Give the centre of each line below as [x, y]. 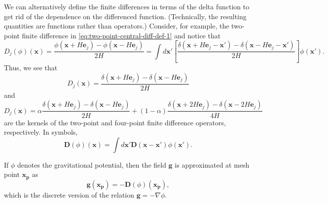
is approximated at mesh [212, 164]
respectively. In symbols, [41, 132]
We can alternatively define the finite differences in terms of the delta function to [127, 6]
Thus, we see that [31, 68]
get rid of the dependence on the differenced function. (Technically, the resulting [125, 16]
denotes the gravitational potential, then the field [92, 164]
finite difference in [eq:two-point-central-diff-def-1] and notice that [121, 35]
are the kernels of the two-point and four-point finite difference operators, [115, 122]
